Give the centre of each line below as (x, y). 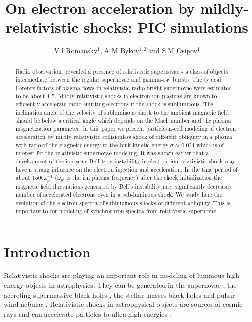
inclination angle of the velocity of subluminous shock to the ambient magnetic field (122, 112)
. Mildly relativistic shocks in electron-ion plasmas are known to (136, 96)
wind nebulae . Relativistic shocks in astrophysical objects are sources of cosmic (123, 304)
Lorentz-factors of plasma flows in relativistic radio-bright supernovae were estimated (124, 88)
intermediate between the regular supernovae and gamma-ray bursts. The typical (118, 80)
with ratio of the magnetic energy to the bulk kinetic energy (92, 145)
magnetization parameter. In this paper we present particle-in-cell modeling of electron (126, 128)
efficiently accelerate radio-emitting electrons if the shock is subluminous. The (114, 104)
